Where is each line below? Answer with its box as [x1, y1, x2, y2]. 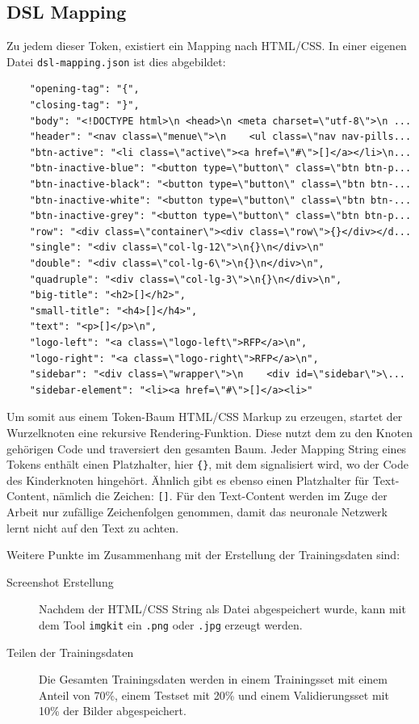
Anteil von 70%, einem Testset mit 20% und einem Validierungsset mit [39, 686, 389, 703]
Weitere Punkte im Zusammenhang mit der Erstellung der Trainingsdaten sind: [6, 546, 400, 563]
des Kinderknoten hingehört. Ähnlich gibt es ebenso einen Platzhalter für [6, 471, 370, 488]
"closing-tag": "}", [29, 99, 140, 112]
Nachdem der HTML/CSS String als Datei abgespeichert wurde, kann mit [39, 600, 406, 617]
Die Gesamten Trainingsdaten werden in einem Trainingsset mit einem [39, 671, 388, 688]
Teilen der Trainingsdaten [6, 643, 134, 660]
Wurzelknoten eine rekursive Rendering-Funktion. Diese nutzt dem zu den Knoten [6, 423, 413, 440]
